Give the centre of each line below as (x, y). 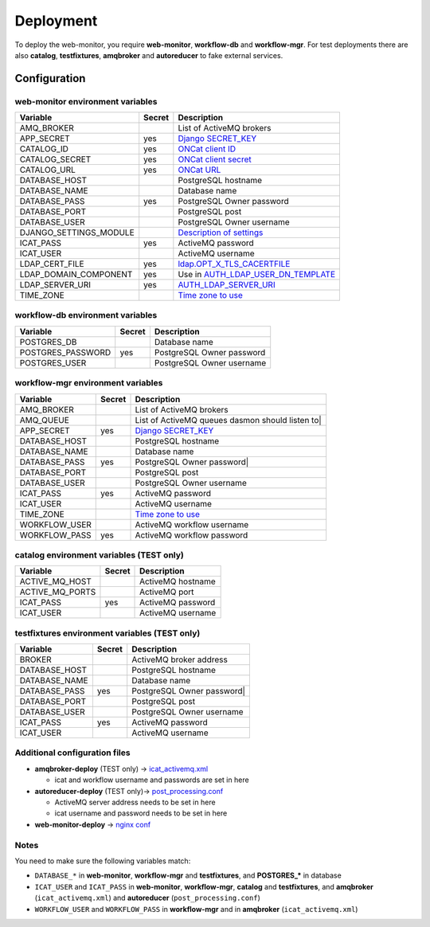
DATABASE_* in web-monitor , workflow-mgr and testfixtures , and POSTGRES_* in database (188, 875)
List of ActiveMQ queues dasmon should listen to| (228, 420)
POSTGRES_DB (48, 342)
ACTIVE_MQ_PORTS (58, 592)
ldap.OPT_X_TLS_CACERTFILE (234, 264)
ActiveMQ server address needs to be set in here (135, 802)
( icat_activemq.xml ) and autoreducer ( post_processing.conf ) (147, 898)
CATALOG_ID (44, 149)
